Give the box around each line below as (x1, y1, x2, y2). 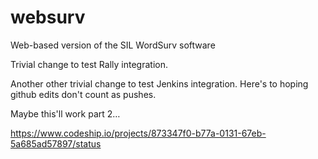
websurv (10, 6, 86, 29)
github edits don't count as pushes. (10, 88, 157, 100)
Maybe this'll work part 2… (10, 107, 121, 120)
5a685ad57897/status (10, 137, 102, 150)
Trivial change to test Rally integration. (10, 58, 168, 70)
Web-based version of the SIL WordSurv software (10, 39, 216, 51)
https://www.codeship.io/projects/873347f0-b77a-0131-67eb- (10, 127, 267, 139)
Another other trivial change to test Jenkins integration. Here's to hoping (10, 77, 309, 90)
